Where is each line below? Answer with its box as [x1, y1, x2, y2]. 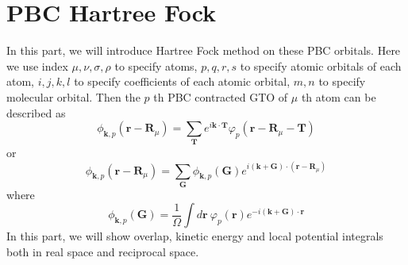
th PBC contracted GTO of [153, 88, 288, 105]
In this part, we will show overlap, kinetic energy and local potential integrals [6, 228, 383, 244]
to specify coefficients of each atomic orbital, [74, 73, 291, 90]
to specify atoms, [114, 57, 198, 74]
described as [6, 104, 66, 121]
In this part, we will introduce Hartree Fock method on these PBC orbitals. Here [6, 42, 401, 59]
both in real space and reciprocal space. [6, 244, 199, 260]
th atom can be [301, 88, 376, 105]
